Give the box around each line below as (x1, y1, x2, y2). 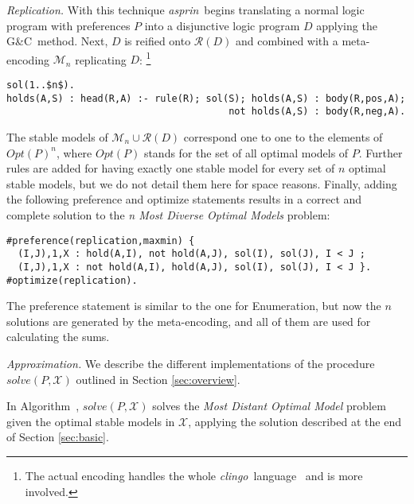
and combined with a (236, 33, 338, 49)
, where (56, 144, 92, 161)
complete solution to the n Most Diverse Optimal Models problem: (6, 206, 330, 223)
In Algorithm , (6, 397, 80, 414)
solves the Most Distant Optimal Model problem (152, 397, 386, 414)
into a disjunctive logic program (144, 17, 300, 33)
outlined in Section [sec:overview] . (76, 370, 240, 387)
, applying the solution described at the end (188, 413, 401, 429)
